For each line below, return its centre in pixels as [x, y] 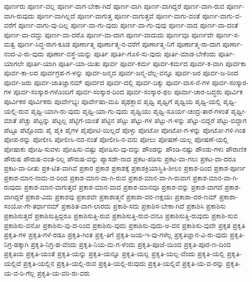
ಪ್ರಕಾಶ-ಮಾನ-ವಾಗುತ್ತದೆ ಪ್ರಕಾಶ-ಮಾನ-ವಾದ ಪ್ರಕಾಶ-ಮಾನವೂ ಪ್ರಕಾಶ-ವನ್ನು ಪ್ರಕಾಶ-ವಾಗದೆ [123, 187]
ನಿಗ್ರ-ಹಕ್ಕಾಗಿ [16, 244]
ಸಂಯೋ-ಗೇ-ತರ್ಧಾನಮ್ [32, 206]
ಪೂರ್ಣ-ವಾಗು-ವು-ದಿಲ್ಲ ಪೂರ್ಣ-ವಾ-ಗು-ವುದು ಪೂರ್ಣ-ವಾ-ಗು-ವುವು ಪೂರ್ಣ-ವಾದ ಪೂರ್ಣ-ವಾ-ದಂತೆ [128, 25]
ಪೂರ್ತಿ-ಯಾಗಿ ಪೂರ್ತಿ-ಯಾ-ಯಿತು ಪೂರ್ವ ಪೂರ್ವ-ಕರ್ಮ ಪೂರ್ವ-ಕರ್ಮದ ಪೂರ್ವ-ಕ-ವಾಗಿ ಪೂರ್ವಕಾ [136, 63]
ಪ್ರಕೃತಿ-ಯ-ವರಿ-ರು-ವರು [64, 273]
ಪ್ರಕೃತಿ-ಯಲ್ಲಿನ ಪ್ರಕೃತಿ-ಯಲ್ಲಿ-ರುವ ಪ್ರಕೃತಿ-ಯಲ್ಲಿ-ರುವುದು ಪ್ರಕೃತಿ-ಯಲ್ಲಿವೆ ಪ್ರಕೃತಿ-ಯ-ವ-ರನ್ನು [123, 263]
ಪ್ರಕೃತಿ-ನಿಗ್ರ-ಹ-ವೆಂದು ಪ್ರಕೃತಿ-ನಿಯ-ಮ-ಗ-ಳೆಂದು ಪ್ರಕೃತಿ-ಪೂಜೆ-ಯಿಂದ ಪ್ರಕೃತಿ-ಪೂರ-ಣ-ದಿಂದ [131, 244]
